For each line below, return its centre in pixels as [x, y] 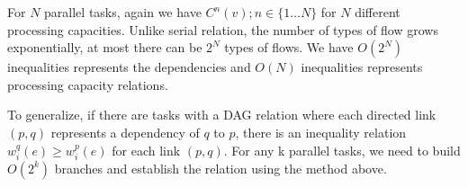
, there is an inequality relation [321, 132]
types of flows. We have [289, 47]
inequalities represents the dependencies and [129, 67]
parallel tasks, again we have [123, 12]
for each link [146, 150]
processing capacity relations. [88, 84]
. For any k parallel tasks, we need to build [342, 150]
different [378, 12]
